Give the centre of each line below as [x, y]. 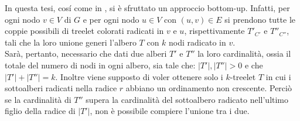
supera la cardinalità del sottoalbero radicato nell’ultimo [187, 99]
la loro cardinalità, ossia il [244, 53]
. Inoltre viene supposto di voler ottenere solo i [139, 76]
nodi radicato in [197, 42]
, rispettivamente [214, 31]
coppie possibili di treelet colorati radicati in [84, 31]
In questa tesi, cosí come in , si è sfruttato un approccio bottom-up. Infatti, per [147, 8]
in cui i [278, 76]
